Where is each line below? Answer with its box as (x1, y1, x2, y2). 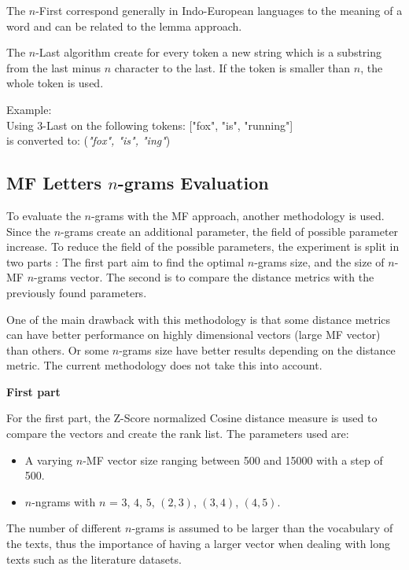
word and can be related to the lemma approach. (6, 17, 242, 34)
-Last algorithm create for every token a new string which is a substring (35, 44, 382, 61)
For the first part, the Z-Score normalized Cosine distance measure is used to (6, 410, 378, 426)
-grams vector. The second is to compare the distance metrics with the (34, 269, 374, 285)
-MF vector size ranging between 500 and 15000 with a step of (83, 451, 383, 468)
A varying (24, 451, 73, 468)
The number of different (6, 520, 122, 536)
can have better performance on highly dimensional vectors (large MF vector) (6, 326, 381, 343)
